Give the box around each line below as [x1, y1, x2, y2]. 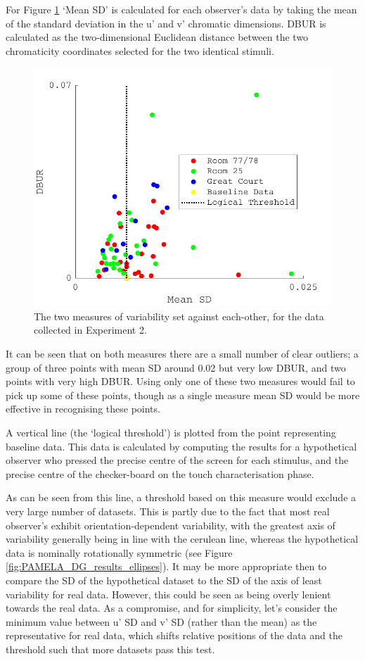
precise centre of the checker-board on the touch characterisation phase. [6, 466, 314, 481]
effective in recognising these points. [6, 401, 160, 416]
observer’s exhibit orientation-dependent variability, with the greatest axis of [6, 517, 335, 532]
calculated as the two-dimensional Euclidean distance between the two [6, 30, 309, 44]
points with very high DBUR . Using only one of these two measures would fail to [6, 374, 355, 389]
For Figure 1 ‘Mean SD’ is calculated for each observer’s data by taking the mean [6, 2, 357, 16]
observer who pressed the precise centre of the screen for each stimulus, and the [6, 453, 349, 467]
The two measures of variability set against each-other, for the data [34, 308, 324, 323]
